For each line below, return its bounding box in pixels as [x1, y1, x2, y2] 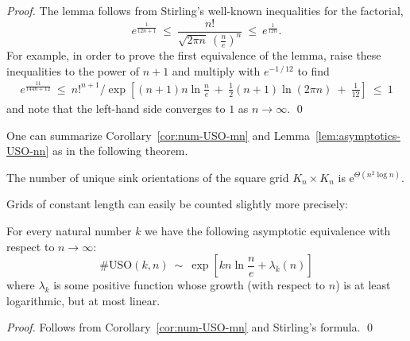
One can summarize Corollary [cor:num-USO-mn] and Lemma [6, 126, 310, 143]
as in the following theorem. [52, 142, 188, 159]
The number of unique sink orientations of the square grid [6, 169, 289, 185]
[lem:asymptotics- [315, 126, 401, 143]
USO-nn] [6, 142, 49, 159]
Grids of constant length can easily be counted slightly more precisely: [6, 196, 348, 212]
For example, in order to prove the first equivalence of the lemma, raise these [6, 47, 381, 63]
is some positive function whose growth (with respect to [53, 277, 326, 293]
